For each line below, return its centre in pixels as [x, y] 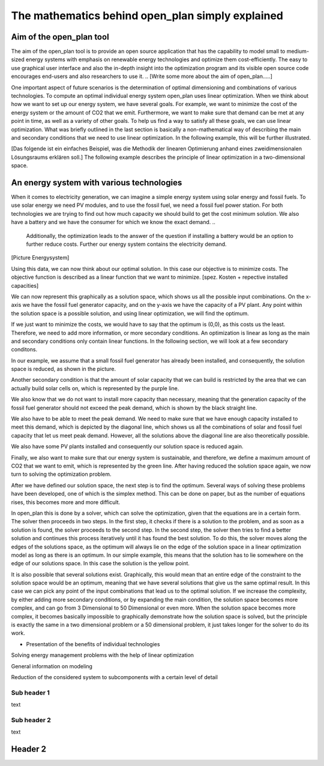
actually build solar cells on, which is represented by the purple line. [95, 388]
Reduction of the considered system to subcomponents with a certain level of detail [115, 677]
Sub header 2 [31, 720]
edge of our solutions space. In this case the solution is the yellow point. [100, 563]
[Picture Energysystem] [40, 258]
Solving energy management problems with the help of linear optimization [103, 655]
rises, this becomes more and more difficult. [66, 502]
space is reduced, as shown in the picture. [64, 369]
